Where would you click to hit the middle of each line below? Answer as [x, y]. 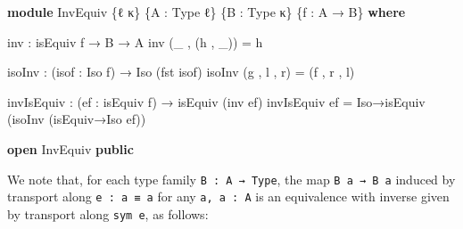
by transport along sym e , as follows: [108, 213]
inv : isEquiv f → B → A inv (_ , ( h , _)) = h [135, 41]
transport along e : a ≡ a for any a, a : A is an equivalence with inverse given [228, 196]
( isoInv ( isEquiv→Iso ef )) [77, 119]
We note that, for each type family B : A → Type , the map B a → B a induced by [231, 179]
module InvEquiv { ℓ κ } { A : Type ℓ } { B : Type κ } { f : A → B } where [207, 12]
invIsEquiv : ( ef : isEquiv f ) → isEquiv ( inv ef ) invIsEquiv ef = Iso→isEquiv [216, 101]
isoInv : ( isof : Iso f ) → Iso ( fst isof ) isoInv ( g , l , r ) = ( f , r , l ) [181, 72]
